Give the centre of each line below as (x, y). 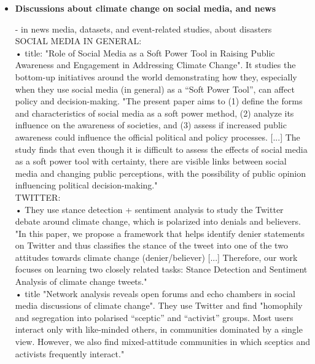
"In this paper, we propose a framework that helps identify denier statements (160, 233)
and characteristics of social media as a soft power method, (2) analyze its (154, 113)
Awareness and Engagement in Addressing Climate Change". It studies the (155, 65)
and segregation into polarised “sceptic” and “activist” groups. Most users (154, 317)
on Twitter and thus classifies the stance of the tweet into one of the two (151, 245)
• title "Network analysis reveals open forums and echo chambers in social (155, 293)
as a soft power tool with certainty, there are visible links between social (151, 161)
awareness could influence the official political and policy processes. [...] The (157, 137)
